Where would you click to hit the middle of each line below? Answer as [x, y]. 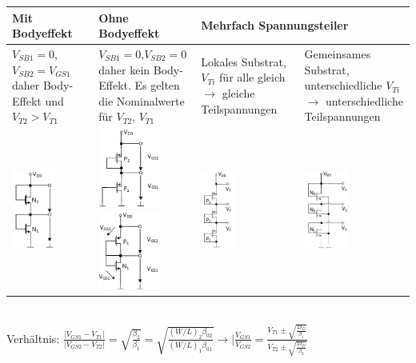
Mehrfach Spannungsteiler [275, 25]
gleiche [238, 92]
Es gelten [157, 85]
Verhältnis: [33, 338]
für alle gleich [252, 77]
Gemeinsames [338, 53]
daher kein [124, 69]
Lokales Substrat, [244, 61]
